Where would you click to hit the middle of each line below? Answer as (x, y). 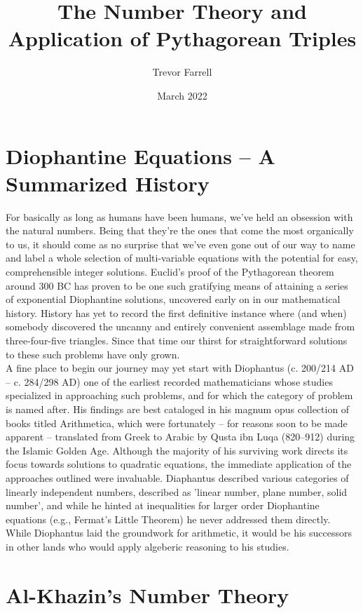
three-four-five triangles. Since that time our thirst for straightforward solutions (177, 340)
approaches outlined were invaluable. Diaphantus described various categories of (177, 477)
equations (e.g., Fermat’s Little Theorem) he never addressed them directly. (168, 519)
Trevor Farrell (182, 72)
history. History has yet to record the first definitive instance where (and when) (176, 312)
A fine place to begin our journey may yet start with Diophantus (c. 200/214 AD (180, 368)
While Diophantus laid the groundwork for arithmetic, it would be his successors (179, 533)
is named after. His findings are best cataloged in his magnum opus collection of (178, 409)
